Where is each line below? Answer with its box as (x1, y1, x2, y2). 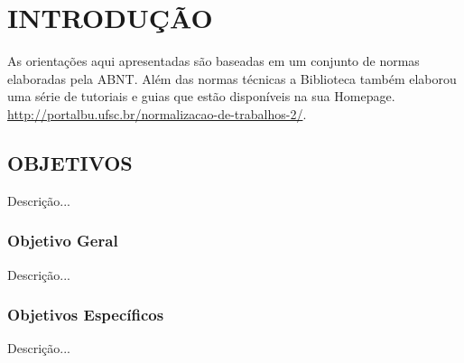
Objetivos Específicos (7, 303, 164, 326)
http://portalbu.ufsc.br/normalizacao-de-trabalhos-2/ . (7, 104, 307, 123)
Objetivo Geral (7, 229, 118, 252)
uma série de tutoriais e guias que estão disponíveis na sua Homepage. (7, 87, 395, 106)
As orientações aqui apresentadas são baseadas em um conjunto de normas (7, 51, 420, 70)
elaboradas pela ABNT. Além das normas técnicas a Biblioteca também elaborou (7, 69, 457, 88)
